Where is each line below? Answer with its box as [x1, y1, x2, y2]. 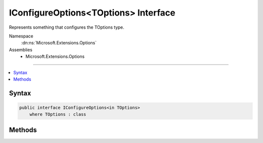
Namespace [9, 33, 34, 39]
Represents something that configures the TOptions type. [9, 24, 124, 30]
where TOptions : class [29, 112, 86, 117]
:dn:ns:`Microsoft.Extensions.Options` [21, 40, 97, 46]
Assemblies [9, 47, 33, 53]
